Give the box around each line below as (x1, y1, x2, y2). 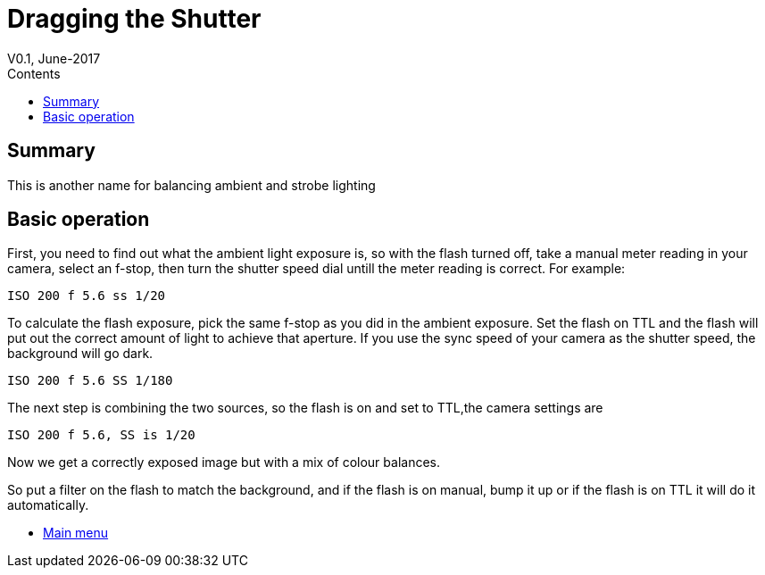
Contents (7, 65, 61, 81)
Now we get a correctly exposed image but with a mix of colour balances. (7, 454, 440, 471)
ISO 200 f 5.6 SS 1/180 (7, 373, 173, 388)
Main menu (43, 525, 109, 541)
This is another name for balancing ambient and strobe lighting (7, 177, 376, 193)
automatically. (7, 497, 89, 513)
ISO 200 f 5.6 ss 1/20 (7, 288, 166, 304)
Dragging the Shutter (7, 4, 262, 34)
